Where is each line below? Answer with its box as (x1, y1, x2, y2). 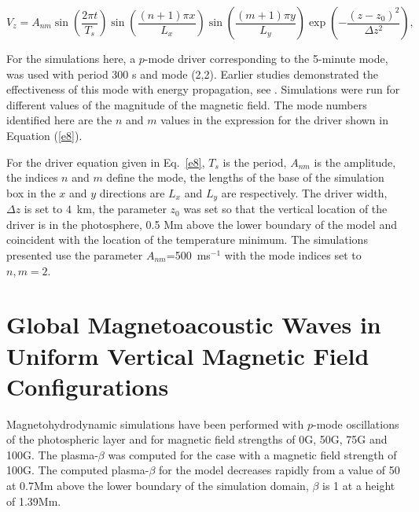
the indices (6, 169, 58, 186)
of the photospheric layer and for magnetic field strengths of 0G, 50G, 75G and (6, 431, 388, 448)
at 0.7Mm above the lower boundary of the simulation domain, (6, 477, 309, 494)
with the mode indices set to (224, 246, 362, 263)
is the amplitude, (314, 153, 396, 170)
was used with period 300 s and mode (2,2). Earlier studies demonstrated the (6, 65, 378, 82)
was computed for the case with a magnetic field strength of (108, 446, 397, 462)
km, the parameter (76, 201, 167, 217)
